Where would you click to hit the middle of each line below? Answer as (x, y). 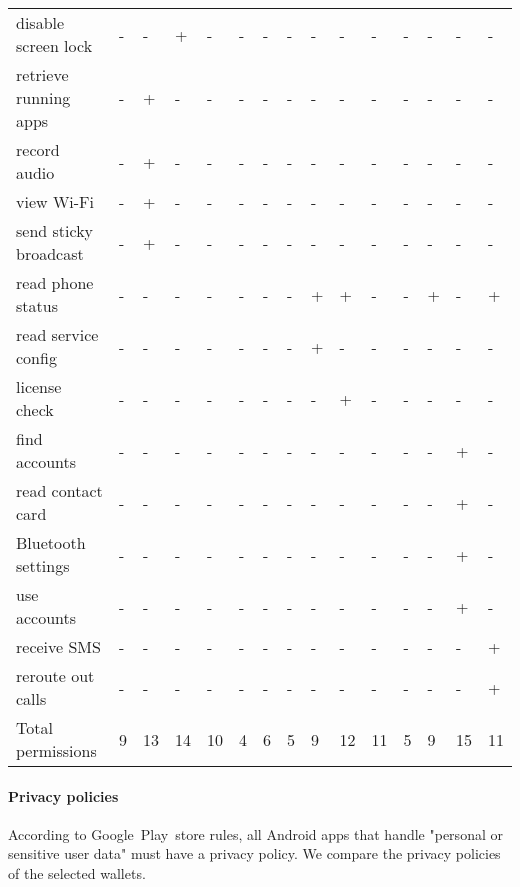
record (38, 149)
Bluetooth (51, 542)
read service (57, 334)
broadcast (50, 253)
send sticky (55, 230)
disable (40, 22)
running (43, 97)
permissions (56, 750)
